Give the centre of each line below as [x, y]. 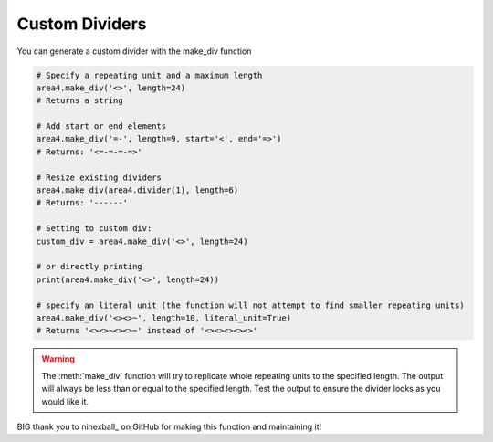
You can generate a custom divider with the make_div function [134, 51]
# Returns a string [79, 101]
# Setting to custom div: [94, 229]
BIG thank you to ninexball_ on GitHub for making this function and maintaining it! [169, 426]
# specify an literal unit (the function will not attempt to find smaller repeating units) [250, 305]
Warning [58, 359]
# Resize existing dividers [99, 177]
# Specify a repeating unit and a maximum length [149, 75]
